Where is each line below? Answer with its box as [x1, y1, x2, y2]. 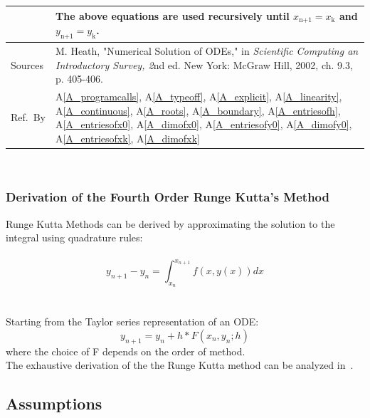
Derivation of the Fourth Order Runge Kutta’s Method [6, 188, 329, 206]
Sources [11, 57, 44, 72]
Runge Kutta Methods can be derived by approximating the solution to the [6, 216, 335, 231]
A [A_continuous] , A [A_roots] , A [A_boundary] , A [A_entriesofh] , [55, 103, 341, 117]
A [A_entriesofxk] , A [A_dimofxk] [55, 130, 200, 145]
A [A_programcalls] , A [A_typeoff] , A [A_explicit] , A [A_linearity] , [55, 89, 342, 104]
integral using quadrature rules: [6, 230, 143, 245]
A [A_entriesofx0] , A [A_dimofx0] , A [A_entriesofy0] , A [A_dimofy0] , [55, 117, 352, 132]
